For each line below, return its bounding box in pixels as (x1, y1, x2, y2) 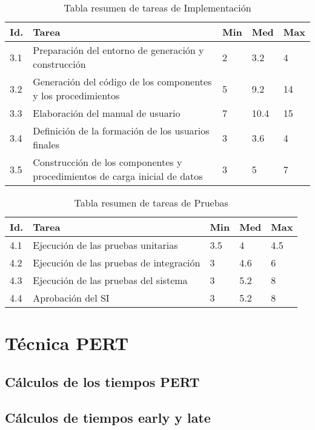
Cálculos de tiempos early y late (5, 408, 211, 426)
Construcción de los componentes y (33, 155, 182, 169)
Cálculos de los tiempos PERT (5, 372, 200, 391)
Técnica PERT (5, 331, 129, 356)
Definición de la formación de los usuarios (33, 124, 210, 137)
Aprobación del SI (33, 291, 110, 305)
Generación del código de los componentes (33, 74, 212, 88)
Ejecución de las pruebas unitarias (33, 238, 178, 252)
